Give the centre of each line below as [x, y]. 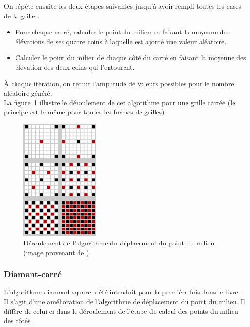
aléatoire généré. [28, 93]
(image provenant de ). [57, 252]
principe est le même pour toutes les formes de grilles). [85, 112]
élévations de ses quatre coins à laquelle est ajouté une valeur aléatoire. [121, 41]
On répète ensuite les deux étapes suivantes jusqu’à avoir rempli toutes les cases [123, 6]
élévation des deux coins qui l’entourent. [75, 67]
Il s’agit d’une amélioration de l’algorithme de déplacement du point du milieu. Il [125, 301]
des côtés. [18, 320]
